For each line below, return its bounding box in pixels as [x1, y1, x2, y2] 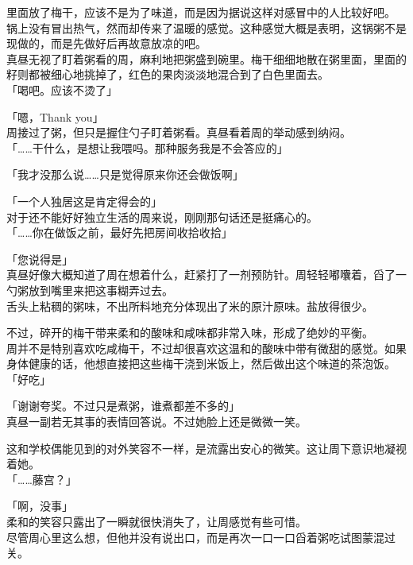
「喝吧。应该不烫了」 [6, 81, 118, 98]
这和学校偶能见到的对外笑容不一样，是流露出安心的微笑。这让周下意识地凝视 [6, 439, 407, 456]
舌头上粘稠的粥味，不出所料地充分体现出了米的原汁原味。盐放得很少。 [6, 297, 373, 314]
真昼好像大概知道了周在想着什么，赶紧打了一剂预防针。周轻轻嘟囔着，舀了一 [6, 266, 407, 283]
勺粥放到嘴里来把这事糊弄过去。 [6, 281, 173, 298]
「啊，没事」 [6, 497, 73, 514]
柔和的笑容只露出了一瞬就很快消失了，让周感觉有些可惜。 [6, 513, 307, 530]
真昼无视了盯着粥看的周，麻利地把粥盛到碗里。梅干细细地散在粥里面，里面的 [6, 50, 407, 67]
